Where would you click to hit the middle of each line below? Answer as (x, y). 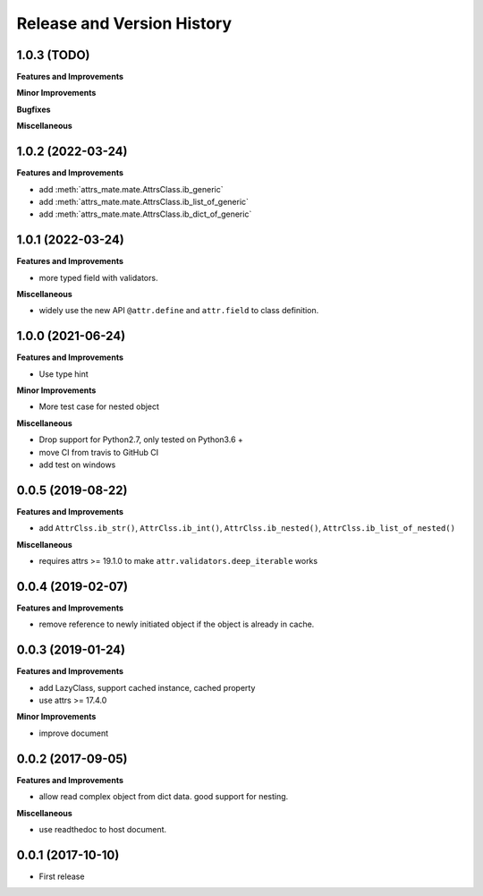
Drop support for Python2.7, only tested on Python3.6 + (141, 439)
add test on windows (77, 465)
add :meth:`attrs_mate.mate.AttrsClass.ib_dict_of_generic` (145, 214)
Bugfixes (34, 109)
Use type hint (64, 374)
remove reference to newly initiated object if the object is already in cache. (177, 624)
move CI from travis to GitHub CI (99, 452)
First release (62, 876)
